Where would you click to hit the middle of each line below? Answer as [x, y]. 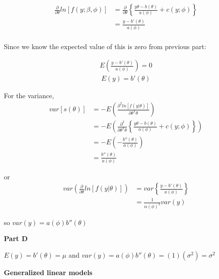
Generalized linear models [48, 272]
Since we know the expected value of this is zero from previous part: [105, 46]
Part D [16, 238]
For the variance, [29, 96]
